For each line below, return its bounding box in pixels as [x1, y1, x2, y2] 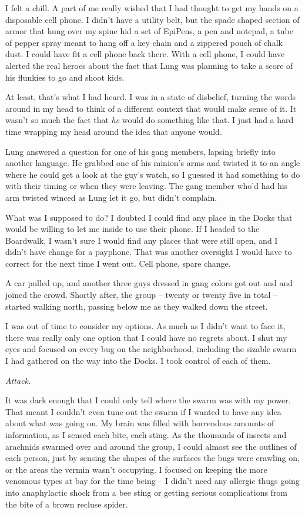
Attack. [5, 374, 31, 386]
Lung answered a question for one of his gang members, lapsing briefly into [5, 145, 276, 157]
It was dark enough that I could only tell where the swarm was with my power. [5, 394, 291, 406]
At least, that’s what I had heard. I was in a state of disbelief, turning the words [5, 91, 296, 103]
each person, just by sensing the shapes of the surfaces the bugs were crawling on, [5, 452, 300, 464]
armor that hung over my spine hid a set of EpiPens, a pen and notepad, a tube [5, 25, 293, 37]
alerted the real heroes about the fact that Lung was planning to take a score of [5, 59, 293, 71]
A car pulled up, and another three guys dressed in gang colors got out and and [5, 277, 293, 289]
